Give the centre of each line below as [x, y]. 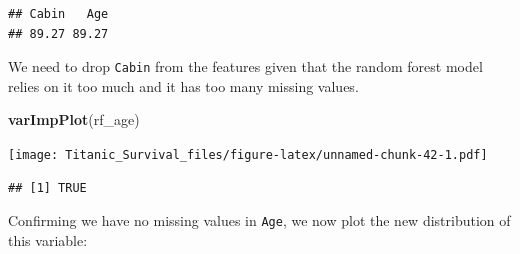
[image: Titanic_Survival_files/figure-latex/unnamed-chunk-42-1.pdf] [248, 155]
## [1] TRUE [47, 187]
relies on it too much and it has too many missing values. [183, 85]
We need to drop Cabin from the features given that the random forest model [245, 66]
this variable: [48, 239]
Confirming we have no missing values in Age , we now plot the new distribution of [259, 220]
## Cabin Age [58, 14]
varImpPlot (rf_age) [74, 119]
